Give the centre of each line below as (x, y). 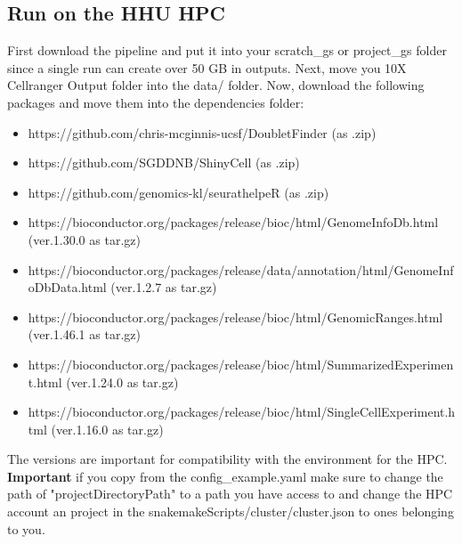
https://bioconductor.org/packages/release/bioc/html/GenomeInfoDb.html (233, 222)
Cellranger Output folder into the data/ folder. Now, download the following (216, 85)
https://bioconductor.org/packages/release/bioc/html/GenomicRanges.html (235, 317)
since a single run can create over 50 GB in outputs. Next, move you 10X (207, 67)
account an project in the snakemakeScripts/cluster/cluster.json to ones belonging (231, 512)
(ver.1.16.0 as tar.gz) (107, 429)
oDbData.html (67, 287)
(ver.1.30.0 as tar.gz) (84, 239)
